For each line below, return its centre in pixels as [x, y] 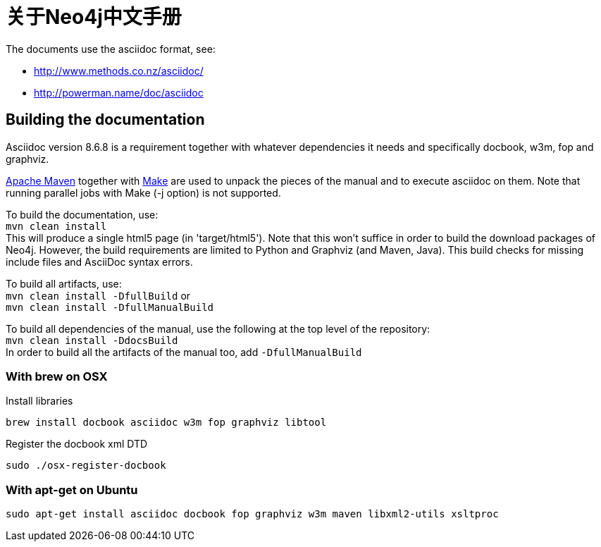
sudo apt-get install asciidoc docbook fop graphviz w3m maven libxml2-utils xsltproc [252, 514]
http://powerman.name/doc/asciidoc [119, 92]
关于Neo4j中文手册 [94, 17]
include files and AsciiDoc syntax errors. [99, 262]
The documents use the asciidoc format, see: [111, 49]
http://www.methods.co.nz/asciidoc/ [119, 70]
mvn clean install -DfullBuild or [98, 295]
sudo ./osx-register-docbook [86, 466]
